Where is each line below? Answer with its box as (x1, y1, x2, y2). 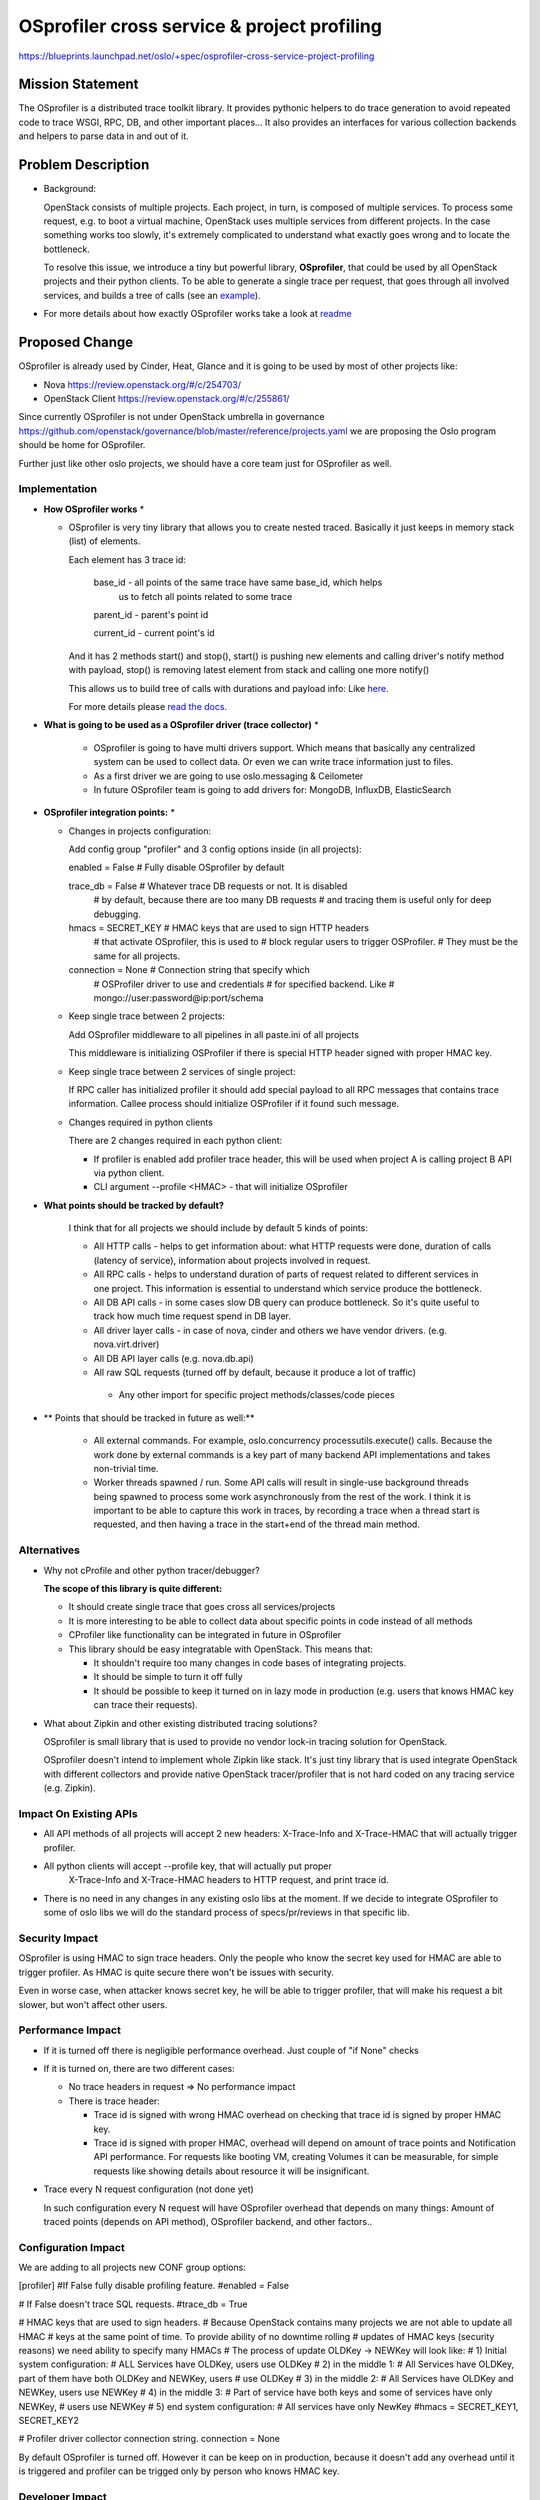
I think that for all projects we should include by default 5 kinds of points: (68, 1222, 369, 1234)
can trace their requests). (93, 1699, 199, 1711)
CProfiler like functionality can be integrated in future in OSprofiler (68, 1629, 342, 1641)
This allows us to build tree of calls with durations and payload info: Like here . (68, 682, 389, 694)
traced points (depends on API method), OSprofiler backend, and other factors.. (43, 2215, 373, 2227)
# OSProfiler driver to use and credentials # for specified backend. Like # (93, 978, 395, 990)
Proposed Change (18, 334, 134, 351)
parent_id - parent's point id (93, 609, 209, 620)
